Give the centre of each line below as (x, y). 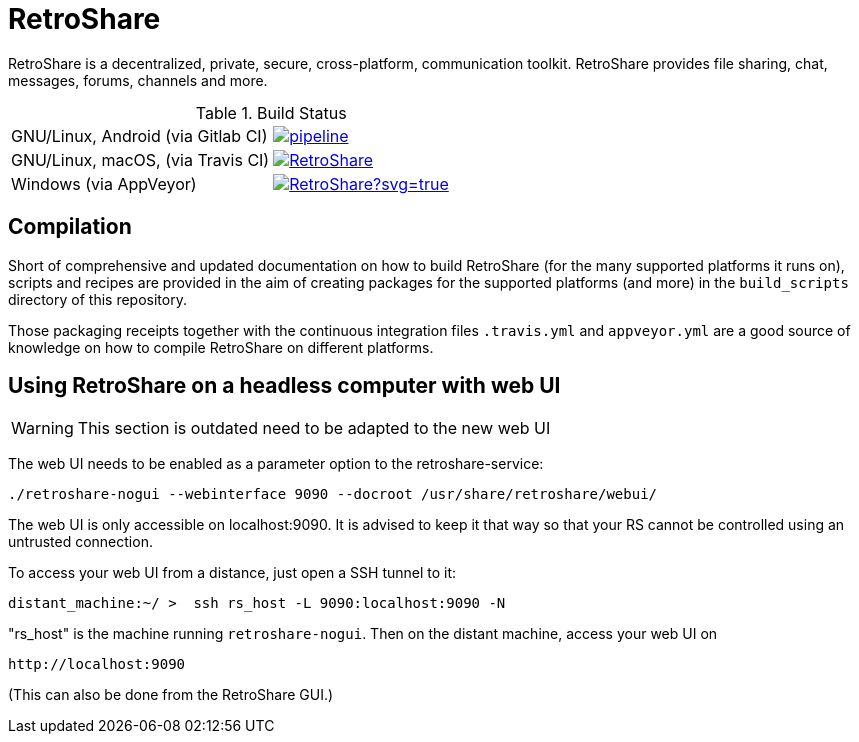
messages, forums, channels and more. (138, 80)
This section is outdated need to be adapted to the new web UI (314, 428)
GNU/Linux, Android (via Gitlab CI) (139, 135)
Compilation (70, 227)
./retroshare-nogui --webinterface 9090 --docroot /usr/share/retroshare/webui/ (333, 494)
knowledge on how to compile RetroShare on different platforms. (221, 347)
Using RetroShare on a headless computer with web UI (284, 386)
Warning (42, 428)
